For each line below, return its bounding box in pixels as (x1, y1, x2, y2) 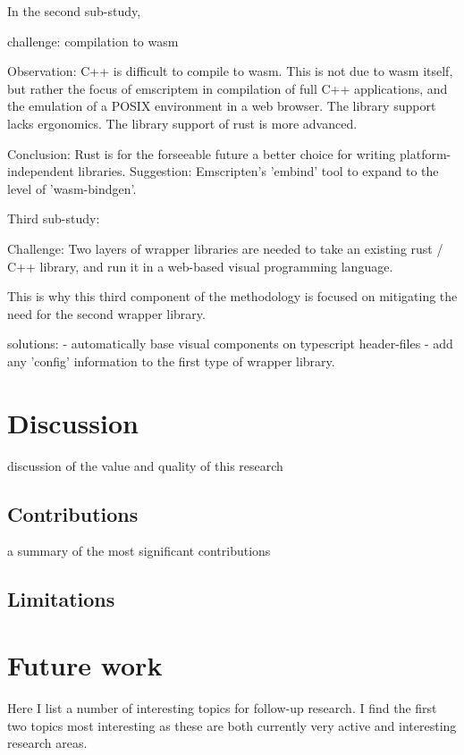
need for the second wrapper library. (7, 304, 206, 323)
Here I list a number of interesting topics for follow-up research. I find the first (7, 698, 437, 717)
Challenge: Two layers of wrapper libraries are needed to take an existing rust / (7, 239, 443, 257)
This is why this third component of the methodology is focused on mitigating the (7, 287, 458, 306)
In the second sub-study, (7, 2, 141, 20)
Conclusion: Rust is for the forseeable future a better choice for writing (7, 144, 396, 163)
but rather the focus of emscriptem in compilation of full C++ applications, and (7, 79, 448, 97)
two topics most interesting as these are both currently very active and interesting (7, 716, 457, 734)
